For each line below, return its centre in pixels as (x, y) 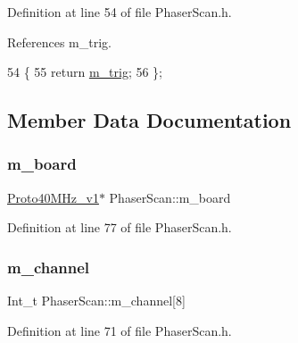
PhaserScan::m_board (170, 197)
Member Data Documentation (149, 120)
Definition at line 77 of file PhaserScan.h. (120, 227)
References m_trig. (59, 42)
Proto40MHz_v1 (53, 197)
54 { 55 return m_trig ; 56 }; (85, 72)
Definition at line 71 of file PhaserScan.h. (120, 330)
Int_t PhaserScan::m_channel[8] (96, 301)
